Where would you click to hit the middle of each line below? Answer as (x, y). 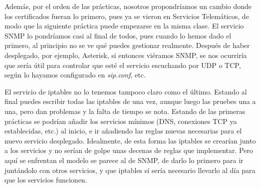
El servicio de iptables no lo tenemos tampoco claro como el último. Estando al (126, 91)
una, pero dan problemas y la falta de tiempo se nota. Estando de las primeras (125, 111)
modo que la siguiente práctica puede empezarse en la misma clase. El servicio (124, 26)
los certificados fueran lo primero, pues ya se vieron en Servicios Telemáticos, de (127, 16)
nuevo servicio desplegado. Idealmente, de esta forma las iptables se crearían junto (130, 140)
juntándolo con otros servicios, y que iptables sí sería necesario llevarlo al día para (130, 170)
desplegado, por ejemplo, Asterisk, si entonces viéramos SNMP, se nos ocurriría (126, 55)
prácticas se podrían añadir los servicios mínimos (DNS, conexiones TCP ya (121, 121)
